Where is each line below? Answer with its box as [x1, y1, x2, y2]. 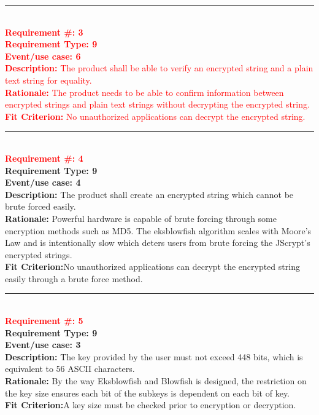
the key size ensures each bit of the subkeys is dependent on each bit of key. [5, 386, 290, 399]
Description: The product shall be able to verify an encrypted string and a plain [5, 61, 313, 74]
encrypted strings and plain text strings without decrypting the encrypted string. [5, 98, 310, 111]
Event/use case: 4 [5, 176, 81, 189]
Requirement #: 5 [5, 314, 83, 327]
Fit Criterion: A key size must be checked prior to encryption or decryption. [5, 398, 296, 411]
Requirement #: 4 [5, 151, 83, 164]
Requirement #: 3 [5, 25, 83, 38]
